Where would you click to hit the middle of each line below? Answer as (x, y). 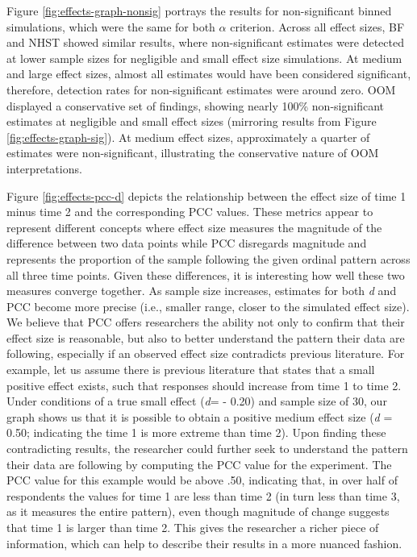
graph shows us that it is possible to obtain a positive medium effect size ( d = (200, 416)
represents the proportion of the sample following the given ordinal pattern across (208, 258)
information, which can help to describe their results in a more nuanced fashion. (204, 543)
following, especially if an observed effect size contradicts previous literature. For (206, 353)
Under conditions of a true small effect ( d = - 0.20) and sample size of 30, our (197, 401)
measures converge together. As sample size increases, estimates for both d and (202, 291)
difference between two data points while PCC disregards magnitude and (187, 243)
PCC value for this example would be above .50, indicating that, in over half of (202, 480)
